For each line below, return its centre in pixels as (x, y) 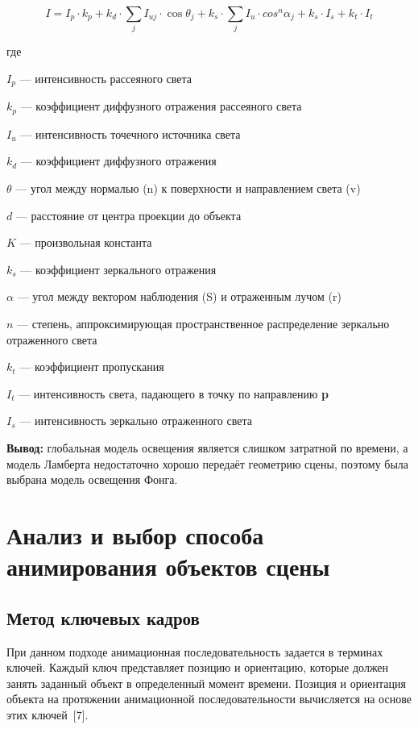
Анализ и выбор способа (135, 534)
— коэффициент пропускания (92, 367)
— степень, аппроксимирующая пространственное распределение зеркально (203, 323)
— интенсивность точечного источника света (130, 133)
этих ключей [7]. (48, 714)
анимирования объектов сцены (168, 567)
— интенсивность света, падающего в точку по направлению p (174, 393)
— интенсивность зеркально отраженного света (136, 421)
